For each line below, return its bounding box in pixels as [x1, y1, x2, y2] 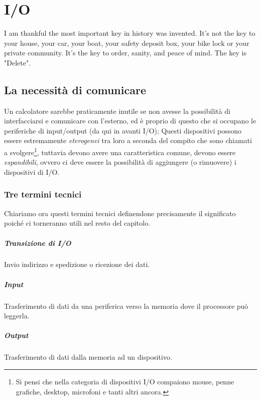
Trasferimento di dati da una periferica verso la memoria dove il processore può [4, 300, 248, 311]
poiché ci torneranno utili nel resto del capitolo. [4, 218, 151, 228]
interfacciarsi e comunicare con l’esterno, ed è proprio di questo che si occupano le [4, 115, 256, 126]
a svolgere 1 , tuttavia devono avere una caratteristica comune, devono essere [4, 146, 236, 157]
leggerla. [4, 310, 30, 321]
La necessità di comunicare [4, 82, 146, 97]
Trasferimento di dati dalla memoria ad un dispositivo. [4, 352, 172, 362]
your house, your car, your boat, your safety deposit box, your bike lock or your [4, 37, 249, 48]
